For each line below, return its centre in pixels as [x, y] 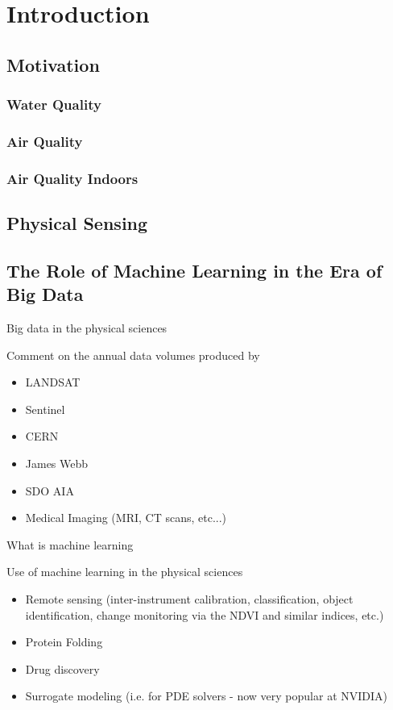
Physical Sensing [77, 223]
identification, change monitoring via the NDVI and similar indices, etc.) [205, 614]
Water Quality [54, 104]
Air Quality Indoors [72, 178]
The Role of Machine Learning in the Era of [194, 270]
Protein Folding [64, 642]
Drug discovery [62, 668]
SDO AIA [50, 490]
